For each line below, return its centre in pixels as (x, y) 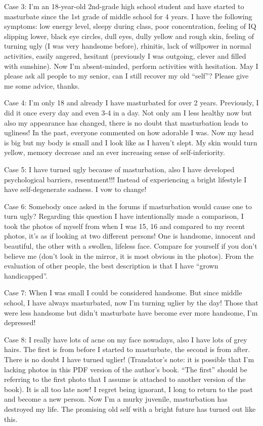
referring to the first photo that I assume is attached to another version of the (125, 379)
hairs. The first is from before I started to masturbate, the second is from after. (127, 349)
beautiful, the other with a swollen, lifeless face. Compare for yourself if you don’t (131, 246)
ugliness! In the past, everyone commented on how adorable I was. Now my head (129, 132)
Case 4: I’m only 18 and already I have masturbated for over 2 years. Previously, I (131, 103)
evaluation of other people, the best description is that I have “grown (111, 266)
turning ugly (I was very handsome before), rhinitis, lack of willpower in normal (128, 46)
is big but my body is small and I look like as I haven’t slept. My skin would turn (131, 142)
